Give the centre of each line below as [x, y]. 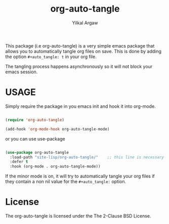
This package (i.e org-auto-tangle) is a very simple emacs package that [80, 46]
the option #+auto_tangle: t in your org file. [51, 57]
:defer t [19, 162]
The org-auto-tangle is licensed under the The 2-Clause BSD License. [78, 216]
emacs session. [22, 72]
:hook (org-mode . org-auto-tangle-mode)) [55, 167]
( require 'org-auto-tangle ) [35, 120]
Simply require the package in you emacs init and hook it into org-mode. [80, 106]
